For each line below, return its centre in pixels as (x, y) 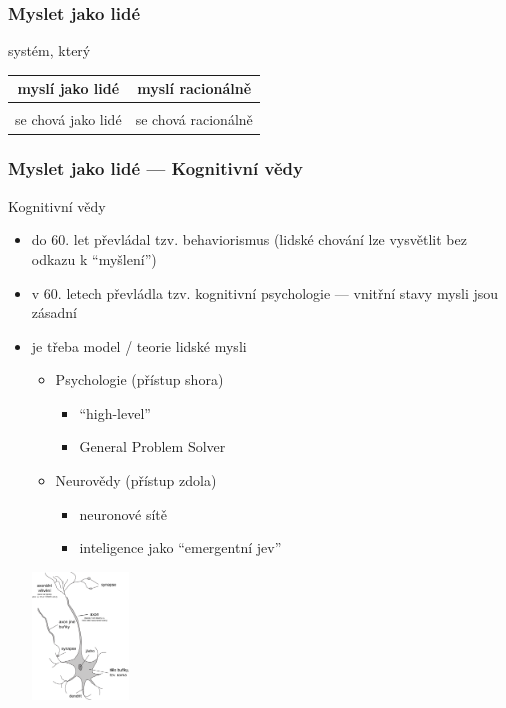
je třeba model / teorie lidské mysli (139, 345)
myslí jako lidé (68, 88)
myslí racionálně (194, 88)
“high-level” (115, 412)
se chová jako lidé (68, 119)
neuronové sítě (123, 513)
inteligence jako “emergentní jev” (180, 547)
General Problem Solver (152, 446)
